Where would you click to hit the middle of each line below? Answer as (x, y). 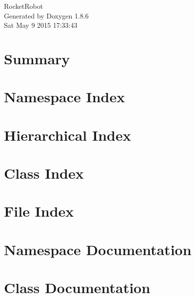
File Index (39, 211)
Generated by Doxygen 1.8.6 (46, 15)
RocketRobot (24, 6)
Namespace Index (65, 97)
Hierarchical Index (68, 135)
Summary (37, 58)
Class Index (44, 173)
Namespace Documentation (98, 249)
